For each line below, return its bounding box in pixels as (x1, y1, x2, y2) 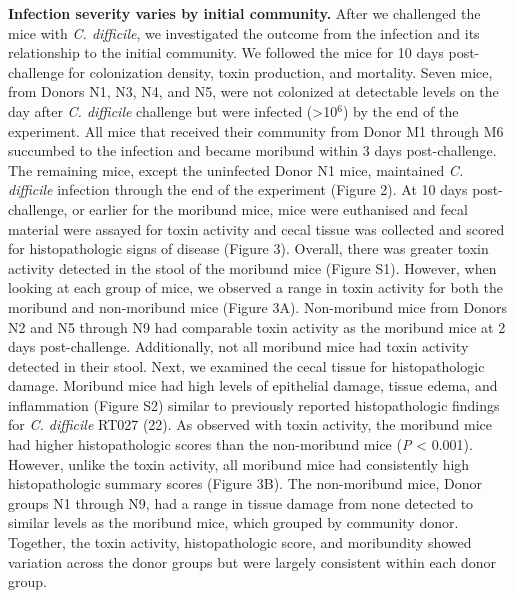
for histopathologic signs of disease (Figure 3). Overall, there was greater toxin (8, 238, 489, 259)
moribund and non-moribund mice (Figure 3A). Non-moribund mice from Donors (8, 296, 507, 317)
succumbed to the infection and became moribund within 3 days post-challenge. (8, 140, 497, 161)
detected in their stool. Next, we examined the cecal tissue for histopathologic (8, 355, 485, 376)
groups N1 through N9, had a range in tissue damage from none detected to (8, 492, 474, 513)
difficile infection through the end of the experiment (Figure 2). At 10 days (8, 179, 468, 200)
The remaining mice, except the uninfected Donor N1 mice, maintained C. (8, 159, 464, 180)
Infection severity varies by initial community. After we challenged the (8, 3, 481, 23)
